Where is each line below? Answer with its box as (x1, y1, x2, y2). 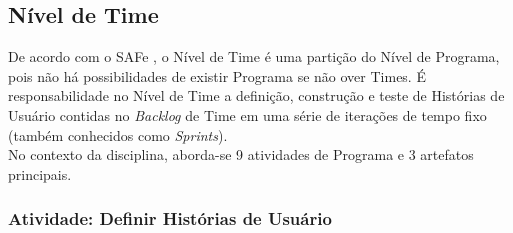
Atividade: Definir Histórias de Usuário (8, 206, 332, 231)
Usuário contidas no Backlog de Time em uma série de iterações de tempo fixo (8, 104, 487, 125)
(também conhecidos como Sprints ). (8, 124, 228, 145)
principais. (8, 163, 72, 184)
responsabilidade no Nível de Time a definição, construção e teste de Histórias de (8, 85, 505, 106)
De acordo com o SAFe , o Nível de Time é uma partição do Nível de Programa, (8, 46, 500, 67)
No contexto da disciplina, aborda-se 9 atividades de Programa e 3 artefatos (8, 144, 474, 165)
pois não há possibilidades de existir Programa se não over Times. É (8, 65, 426, 86)
